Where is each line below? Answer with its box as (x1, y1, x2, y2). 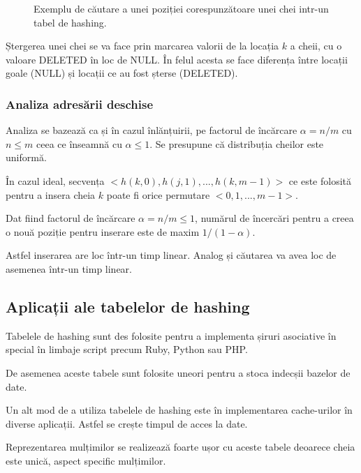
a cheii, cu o (290, 38, 342, 53)
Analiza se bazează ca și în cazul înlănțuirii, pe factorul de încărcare (6, 123, 297, 137)
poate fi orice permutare (106, 187, 210, 202)
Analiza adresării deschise (6, 95, 154, 112)
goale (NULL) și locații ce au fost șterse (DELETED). (6, 66, 238, 80)
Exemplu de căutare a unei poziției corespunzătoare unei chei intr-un (34, 1, 329, 15)
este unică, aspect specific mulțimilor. (6, 453, 166, 467)
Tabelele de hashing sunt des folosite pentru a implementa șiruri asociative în (6, 328, 337, 343)
